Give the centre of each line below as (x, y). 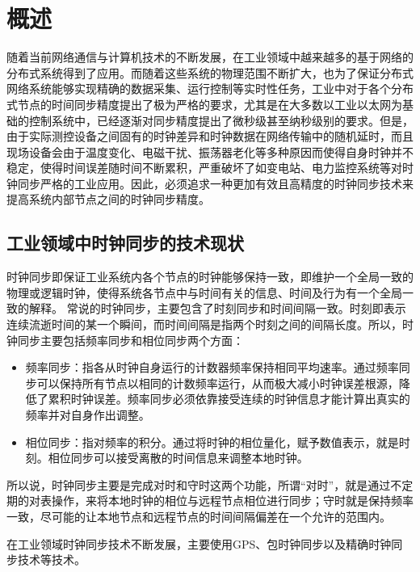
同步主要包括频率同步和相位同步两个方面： (130, 340)
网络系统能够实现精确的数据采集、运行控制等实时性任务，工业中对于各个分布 (210, 88)
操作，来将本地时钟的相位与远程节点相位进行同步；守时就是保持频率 (232, 500)
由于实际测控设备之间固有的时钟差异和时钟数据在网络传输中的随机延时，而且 (210, 136)
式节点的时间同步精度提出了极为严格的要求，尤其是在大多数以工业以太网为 (204, 104)
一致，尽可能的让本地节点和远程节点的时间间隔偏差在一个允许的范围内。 (199, 516)
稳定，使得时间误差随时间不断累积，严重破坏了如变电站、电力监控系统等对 (204, 168)
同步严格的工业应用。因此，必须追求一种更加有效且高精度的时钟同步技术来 (215, 183)
